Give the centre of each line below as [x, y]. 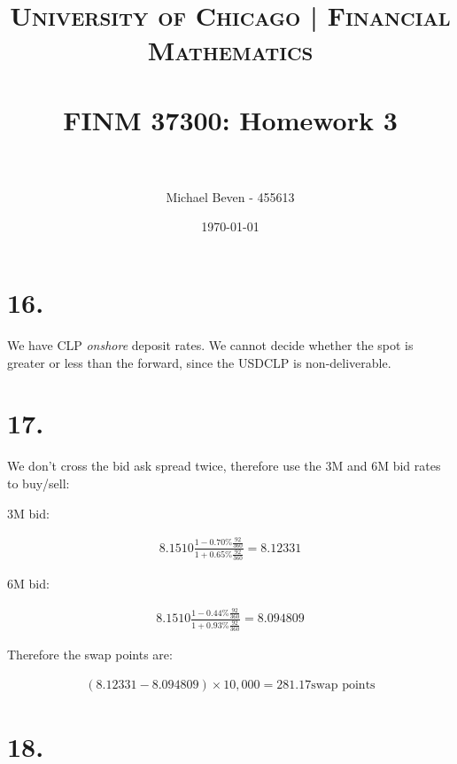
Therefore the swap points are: [90, 654]
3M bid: [28, 513]
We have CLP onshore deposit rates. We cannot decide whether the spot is [210, 345]
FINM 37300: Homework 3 [230, 119]
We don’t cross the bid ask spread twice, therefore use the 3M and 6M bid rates [224, 466]
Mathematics [230, 50]
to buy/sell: [39, 483]
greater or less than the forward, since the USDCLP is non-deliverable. [199, 362]
